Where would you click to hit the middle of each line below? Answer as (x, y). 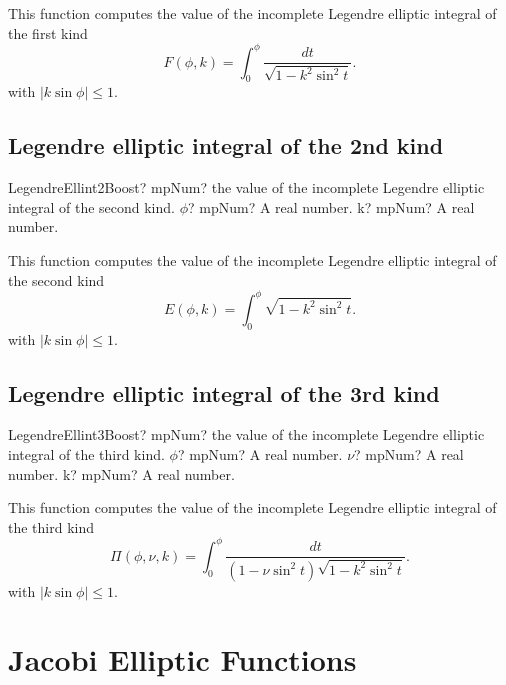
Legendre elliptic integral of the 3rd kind (224, 392)
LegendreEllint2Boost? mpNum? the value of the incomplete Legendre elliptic (246, 187)
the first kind (48, 32)
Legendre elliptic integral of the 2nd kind (226, 145)
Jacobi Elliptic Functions (182, 659)
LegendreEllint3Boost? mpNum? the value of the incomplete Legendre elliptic (246, 434)
